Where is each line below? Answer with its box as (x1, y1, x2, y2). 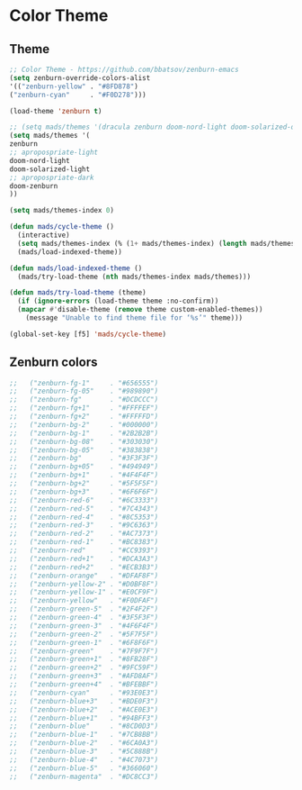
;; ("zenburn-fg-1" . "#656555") (9, 378, 159, 387)
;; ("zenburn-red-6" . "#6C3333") (9, 495, 159, 504)
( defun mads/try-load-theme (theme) (9, 288, 147, 297)
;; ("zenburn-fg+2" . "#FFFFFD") (9, 412, 159, 422)
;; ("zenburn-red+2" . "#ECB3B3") (9, 562, 159, 572)
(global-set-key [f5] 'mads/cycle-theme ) (9, 330, 167, 339)
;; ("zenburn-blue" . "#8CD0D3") (9, 722, 159, 731)
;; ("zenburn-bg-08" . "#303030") (9, 437, 159, 446)
